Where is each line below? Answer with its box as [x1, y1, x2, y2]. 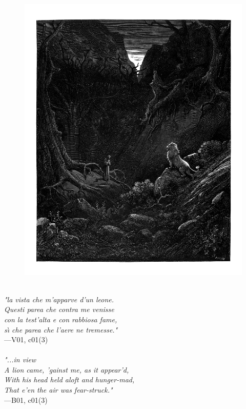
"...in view [4, 354, 36, 365]
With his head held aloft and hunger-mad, [4, 374, 135, 385]
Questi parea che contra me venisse [4, 304, 114, 315]
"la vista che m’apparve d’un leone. [4, 294, 114, 304]
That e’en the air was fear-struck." [4, 384, 113, 395]
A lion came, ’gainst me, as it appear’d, [4, 364, 129, 375]
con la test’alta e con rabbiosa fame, [4, 314, 117, 324]
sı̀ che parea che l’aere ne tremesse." [4, 324, 118, 335]
